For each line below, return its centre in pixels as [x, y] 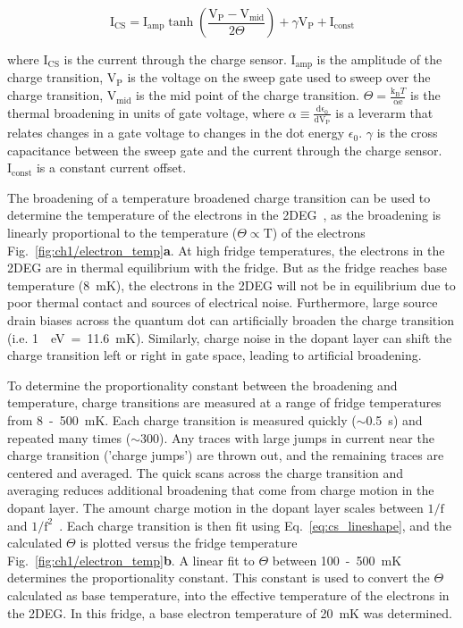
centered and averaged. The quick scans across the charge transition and [206, 472]
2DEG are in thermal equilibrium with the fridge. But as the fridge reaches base [227, 268]
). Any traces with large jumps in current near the [296, 437]
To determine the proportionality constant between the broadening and [202, 385]
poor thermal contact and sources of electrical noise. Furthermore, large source [223, 302]
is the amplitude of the [379, 59]
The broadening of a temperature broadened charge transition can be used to [219, 197]
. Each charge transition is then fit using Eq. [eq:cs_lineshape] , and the [256, 525]
